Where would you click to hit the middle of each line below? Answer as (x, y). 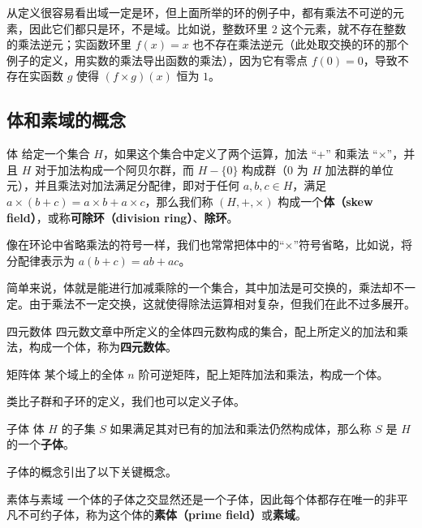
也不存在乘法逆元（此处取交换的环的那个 (301, 44)
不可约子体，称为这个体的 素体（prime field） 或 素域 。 (162, 515)
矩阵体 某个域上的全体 (65, 373)
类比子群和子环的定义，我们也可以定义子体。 (126, 401)
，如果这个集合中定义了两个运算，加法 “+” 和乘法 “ (240, 154)
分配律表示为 (41, 260)
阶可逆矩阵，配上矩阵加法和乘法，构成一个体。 (263, 373)
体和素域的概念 (66, 120)
